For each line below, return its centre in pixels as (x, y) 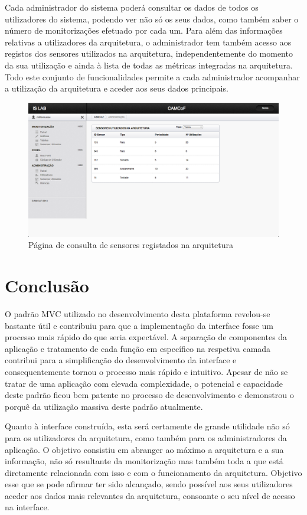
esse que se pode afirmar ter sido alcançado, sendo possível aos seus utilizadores (149, 484)
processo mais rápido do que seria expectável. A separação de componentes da (146, 337)
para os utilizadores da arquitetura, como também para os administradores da (146, 437)
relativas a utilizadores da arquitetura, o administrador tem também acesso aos (148, 42)
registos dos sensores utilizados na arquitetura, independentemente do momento (149, 53)
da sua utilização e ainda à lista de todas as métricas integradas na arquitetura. (149, 65)
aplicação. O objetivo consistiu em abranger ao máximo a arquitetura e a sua (144, 449)
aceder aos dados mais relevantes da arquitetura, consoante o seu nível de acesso (150, 495)
